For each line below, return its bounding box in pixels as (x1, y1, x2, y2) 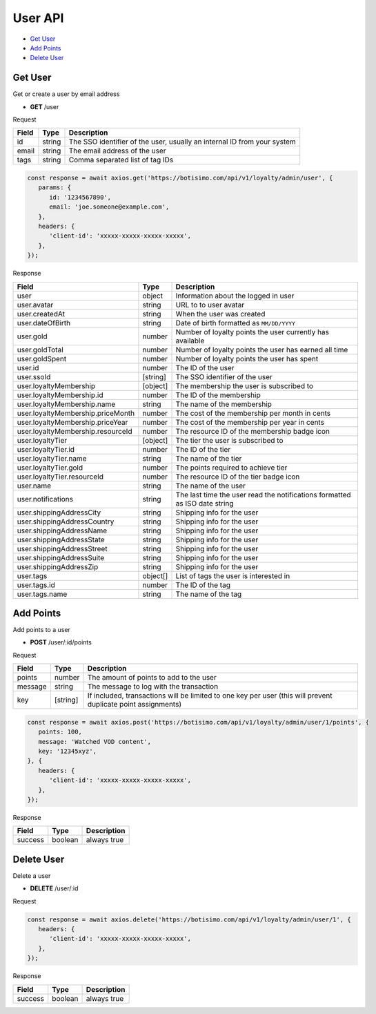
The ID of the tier (175, 444, 231, 454)
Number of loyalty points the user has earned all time (175, 345, 348, 354)
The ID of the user (175, 363, 235, 372)
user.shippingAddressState (17, 535, 105, 544)
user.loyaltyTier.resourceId (17, 472, 103, 481)
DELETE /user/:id (30, 884, 79, 892)
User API (12, 10, 64, 26)
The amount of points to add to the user (87, 673, 217, 682)
